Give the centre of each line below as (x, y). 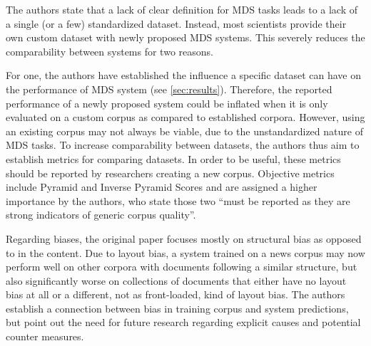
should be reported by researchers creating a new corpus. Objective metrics (170, 173)
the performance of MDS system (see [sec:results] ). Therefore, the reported (169, 89)
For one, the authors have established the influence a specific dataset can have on (184, 75)
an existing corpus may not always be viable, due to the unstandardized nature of (184, 131)
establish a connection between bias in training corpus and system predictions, (177, 308)
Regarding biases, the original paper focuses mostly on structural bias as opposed (184, 238)
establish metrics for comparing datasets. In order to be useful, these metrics (173, 158)
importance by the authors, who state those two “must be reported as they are (178, 200)
